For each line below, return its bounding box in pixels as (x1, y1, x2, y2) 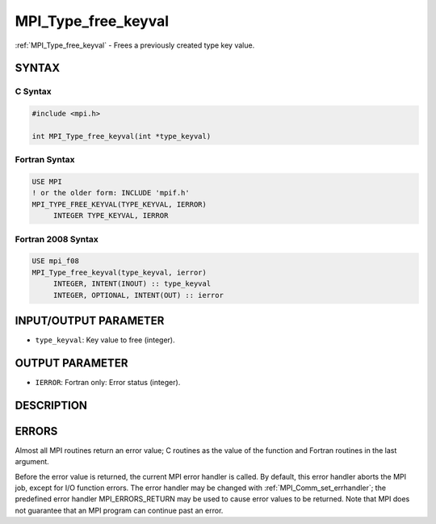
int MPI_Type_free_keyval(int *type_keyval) (31, 132, 212, 140)
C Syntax (15, 86, 52, 97)
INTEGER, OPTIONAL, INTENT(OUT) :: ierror (52, 291, 224, 300)
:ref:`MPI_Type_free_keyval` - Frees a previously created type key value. (15, 40, 255, 50)
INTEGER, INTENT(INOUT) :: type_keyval (52, 279, 212, 288)
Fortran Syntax (15, 154, 75, 166)
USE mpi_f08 (31, 257, 80, 266)
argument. (15, 457, 50, 467)
